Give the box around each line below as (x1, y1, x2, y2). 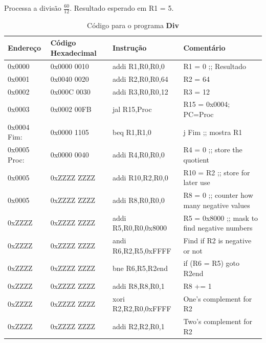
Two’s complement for (183, 316, 253, 327)
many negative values (183, 199, 250, 210)
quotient (183, 154, 209, 165)
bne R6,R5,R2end (113, 263, 168, 273)
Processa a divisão (4, 3, 61, 13)
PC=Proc (183, 108, 214, 119)
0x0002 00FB (50, 104, 92, 115)
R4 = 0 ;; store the (183, 144, 242, 155)
